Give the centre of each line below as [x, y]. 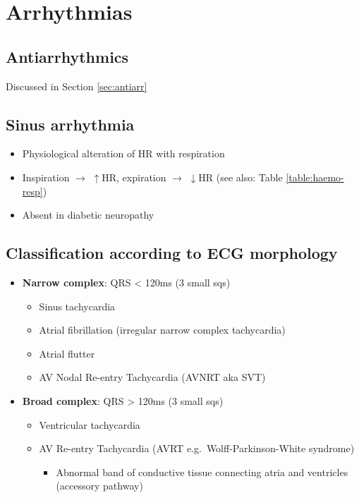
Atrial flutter [67, 353]
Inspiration [46, 177]
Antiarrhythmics [67, 56]
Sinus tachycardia [77, 306]
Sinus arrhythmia [70, 124]
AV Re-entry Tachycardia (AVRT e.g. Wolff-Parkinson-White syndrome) [197, 448]
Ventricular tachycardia [90, 424]
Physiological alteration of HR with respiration [123, 153]
